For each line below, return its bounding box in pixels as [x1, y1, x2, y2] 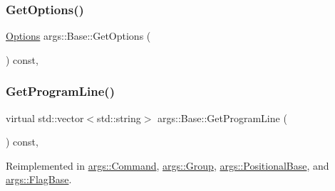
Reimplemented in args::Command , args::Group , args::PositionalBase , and [6, 158, 329, 173]
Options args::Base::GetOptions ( [6, 28, 151, 43]
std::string [97, 110, 141, 125]
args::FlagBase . [6, 172, 72, 187]
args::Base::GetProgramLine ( [158, 110, 287, 125]
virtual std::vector [6, 110, 84, 125]
